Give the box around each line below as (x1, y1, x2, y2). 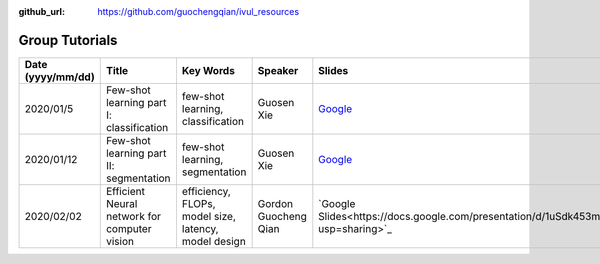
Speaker (257, 63, 299, 77)
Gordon (257, 196, 294, 210)
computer (105, 221, 152, 235)
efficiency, (181, 184, 232, 198)
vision (105, 234, 135, 248)
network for (105, 209, 162, 223)
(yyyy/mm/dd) (24, 70, 95, 84)
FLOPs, (181, 196, 216, 210)
